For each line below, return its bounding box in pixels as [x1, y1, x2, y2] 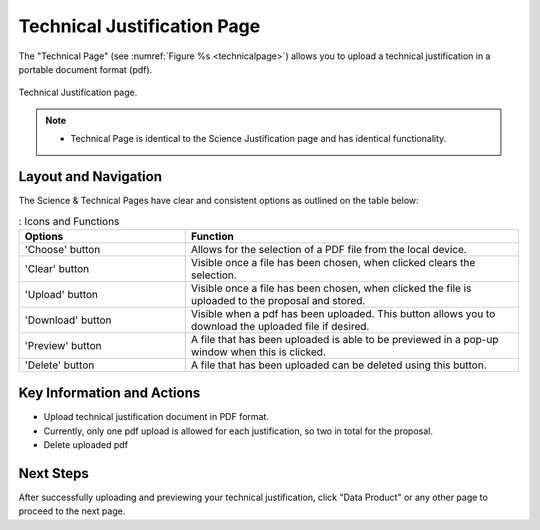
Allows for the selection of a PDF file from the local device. [190, 242, 467, 256]
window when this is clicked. [190, 345, 327, 359]
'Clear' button [24, 261, 90, 275]
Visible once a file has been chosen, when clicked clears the [190, 255, 476, 269]
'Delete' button [24, 358, 95, 372]
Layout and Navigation [18, 168, 162, 185]
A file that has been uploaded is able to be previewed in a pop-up [190, 332, 499, 346]
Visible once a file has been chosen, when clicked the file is [190, 281, 472, 295]
